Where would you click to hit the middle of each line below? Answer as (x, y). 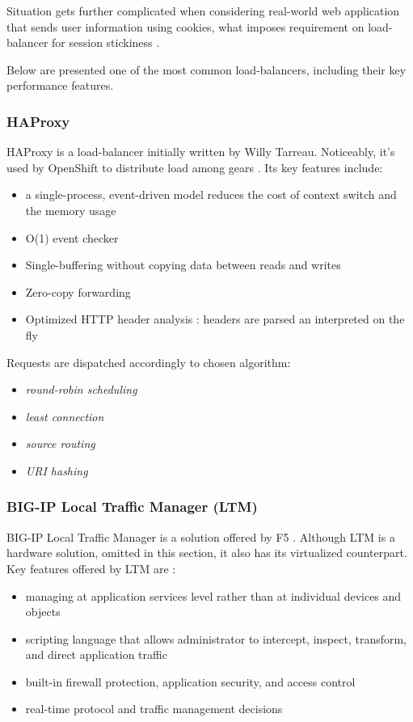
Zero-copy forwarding (78, 291)
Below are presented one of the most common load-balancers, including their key (206, 69)
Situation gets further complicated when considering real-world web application (203, 11)
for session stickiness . (106, 42)
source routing (60, 443)
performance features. (60, 85)
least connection (65, 416)
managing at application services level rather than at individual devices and (213, 595)
